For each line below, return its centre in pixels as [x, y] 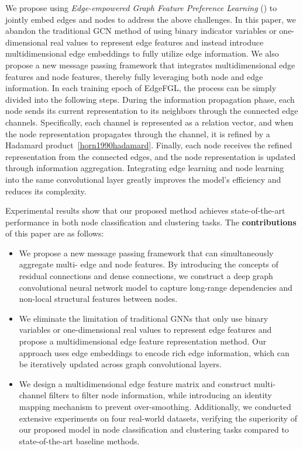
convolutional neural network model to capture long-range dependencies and [156, 287]
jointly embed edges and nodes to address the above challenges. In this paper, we [151, 19]
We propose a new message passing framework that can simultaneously [146, 253]
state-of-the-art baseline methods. [79, 441]
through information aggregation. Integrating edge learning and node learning [145, 168]
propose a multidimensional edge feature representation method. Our [143, 341]
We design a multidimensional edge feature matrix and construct [135, 383]
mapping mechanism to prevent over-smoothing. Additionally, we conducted [155, 406]
